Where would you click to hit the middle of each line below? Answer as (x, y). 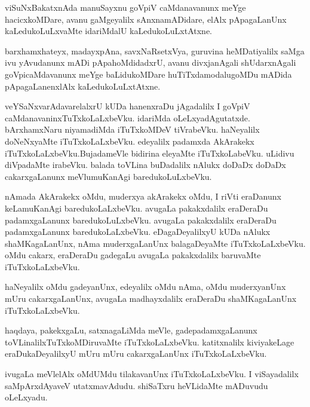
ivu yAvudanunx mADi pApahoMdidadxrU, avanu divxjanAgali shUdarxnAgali (151, 62)
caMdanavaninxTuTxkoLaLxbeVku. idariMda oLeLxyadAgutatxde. (128, 117)
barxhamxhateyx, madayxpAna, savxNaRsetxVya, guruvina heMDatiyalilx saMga (155, 51)
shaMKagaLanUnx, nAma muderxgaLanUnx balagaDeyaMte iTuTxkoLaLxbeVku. (155, 243)
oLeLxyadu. (26, 397)
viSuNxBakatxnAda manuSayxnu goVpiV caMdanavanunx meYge (125, 7)
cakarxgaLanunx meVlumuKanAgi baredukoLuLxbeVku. (108, 176)
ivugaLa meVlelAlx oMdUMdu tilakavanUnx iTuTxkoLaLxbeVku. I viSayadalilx (152, 374)
